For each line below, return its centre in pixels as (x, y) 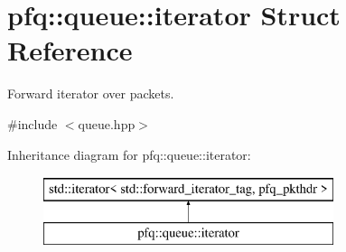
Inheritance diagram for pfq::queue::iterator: (129, 154)
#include (33, 123)
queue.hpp (107, 123)
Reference (70, 50)
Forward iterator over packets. (91, 93)
